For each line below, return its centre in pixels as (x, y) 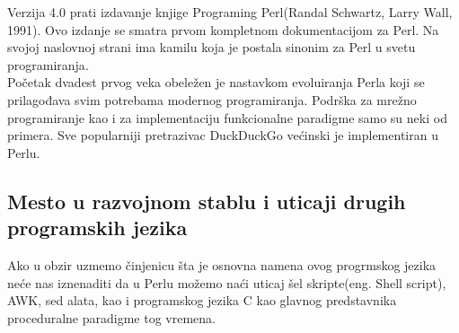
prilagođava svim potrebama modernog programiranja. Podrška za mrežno (212, 99)
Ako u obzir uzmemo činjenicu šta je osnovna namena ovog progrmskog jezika (222, 264)
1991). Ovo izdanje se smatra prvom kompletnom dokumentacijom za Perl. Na (223, 29)
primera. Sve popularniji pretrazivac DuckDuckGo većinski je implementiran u (223, 135)
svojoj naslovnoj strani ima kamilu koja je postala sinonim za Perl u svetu (212, 47)
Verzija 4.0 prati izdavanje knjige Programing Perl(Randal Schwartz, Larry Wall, (230, 12)
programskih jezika (97, 228)
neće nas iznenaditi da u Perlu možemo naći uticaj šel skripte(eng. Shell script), (227, 282)
